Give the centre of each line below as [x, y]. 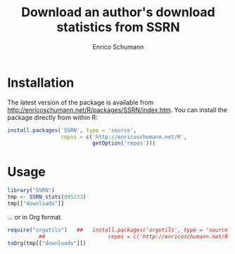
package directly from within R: [52, 117]
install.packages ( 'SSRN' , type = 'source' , [72, 130]
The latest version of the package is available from [81, 102]
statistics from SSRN [118, 27]
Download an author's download [118, 12]
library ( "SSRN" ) [31, 190]
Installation [41, 83]
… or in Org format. [35, 217]
